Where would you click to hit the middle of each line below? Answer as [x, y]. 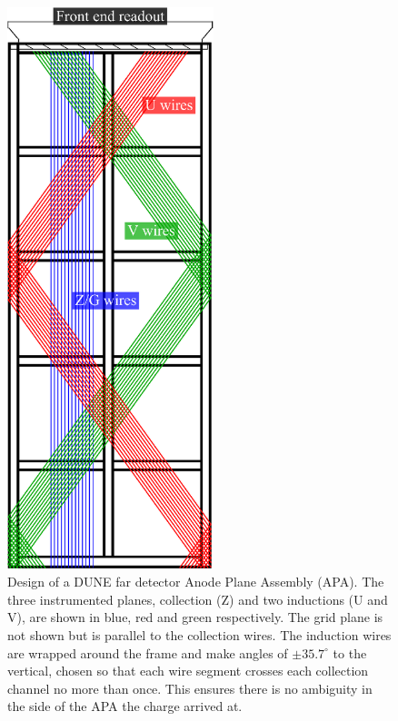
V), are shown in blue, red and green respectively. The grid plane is [195, 617]
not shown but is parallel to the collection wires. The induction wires [199, 634]
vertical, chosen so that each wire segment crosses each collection [188, 671]
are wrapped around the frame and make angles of [148, 652]
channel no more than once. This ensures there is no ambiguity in [190, 688]
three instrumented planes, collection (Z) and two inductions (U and [198, 599]
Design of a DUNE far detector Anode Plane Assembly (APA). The [196, 582]
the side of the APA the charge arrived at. [125, 706]
